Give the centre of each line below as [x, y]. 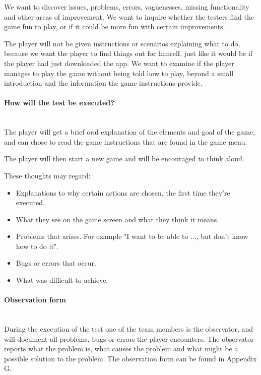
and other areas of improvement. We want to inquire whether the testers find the [129, 16]
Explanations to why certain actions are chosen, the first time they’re [123, 192]
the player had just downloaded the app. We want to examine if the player [119, 63]
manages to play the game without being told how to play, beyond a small [119, 73]
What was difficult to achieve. [62, 280]
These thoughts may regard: [47, 175]
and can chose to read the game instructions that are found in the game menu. [126, 141]
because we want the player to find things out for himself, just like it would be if [128, 53]
